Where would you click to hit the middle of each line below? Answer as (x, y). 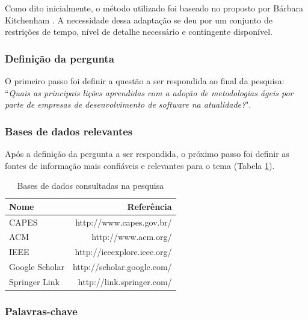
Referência (149, 206)
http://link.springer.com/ (125, 282)
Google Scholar (37, 267)
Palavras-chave (41, 311)
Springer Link (34, 282)
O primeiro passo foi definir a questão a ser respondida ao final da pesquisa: (145, 81)
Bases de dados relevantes (69, 131)
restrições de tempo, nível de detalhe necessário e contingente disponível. (139, 32)
